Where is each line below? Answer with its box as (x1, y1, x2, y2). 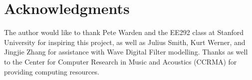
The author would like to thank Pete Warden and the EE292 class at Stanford (4, 27, 244, 37)
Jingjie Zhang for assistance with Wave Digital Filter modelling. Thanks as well (4, 46, 248, 57)
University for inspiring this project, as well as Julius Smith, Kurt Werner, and (4, 36, 246, 47)
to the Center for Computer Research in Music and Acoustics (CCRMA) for (4, 56, 237, 66)
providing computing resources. (4, 66, 99, 76)
